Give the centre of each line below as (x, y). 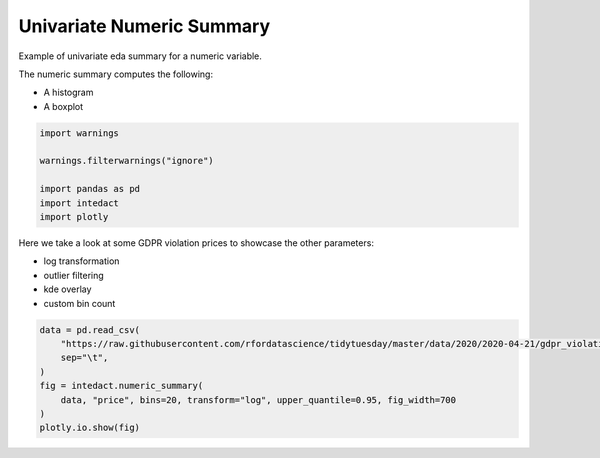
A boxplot (63, 106)
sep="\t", (84, 358)
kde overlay (67, 289)
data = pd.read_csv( (89, 329)
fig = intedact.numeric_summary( (121, 386)
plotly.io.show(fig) (89, 428)
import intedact (79, 203)
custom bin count (79, 303)
